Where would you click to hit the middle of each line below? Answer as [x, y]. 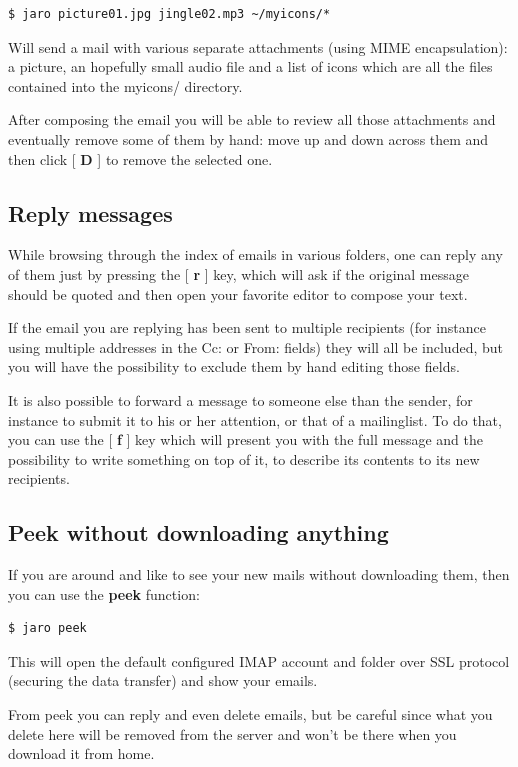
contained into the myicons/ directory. [125, 85]
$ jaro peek [47, 628]
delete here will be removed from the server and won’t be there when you [232, 733]
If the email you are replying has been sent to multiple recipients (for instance [247, 327]
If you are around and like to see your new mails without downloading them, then [259, 574]
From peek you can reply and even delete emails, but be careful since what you [250, 714]
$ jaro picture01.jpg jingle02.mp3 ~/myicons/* [169, 14]
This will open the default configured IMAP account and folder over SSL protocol [259, 660]
